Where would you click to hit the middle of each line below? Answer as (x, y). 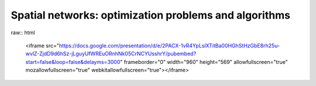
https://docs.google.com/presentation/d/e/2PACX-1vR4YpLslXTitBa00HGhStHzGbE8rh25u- (169, 45)
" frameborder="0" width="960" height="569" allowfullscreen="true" (204, 62)
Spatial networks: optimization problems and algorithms (151, 15)
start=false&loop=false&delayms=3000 (73, 62)
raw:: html (23, 33)
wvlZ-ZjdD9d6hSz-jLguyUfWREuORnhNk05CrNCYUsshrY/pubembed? (111, 54)
